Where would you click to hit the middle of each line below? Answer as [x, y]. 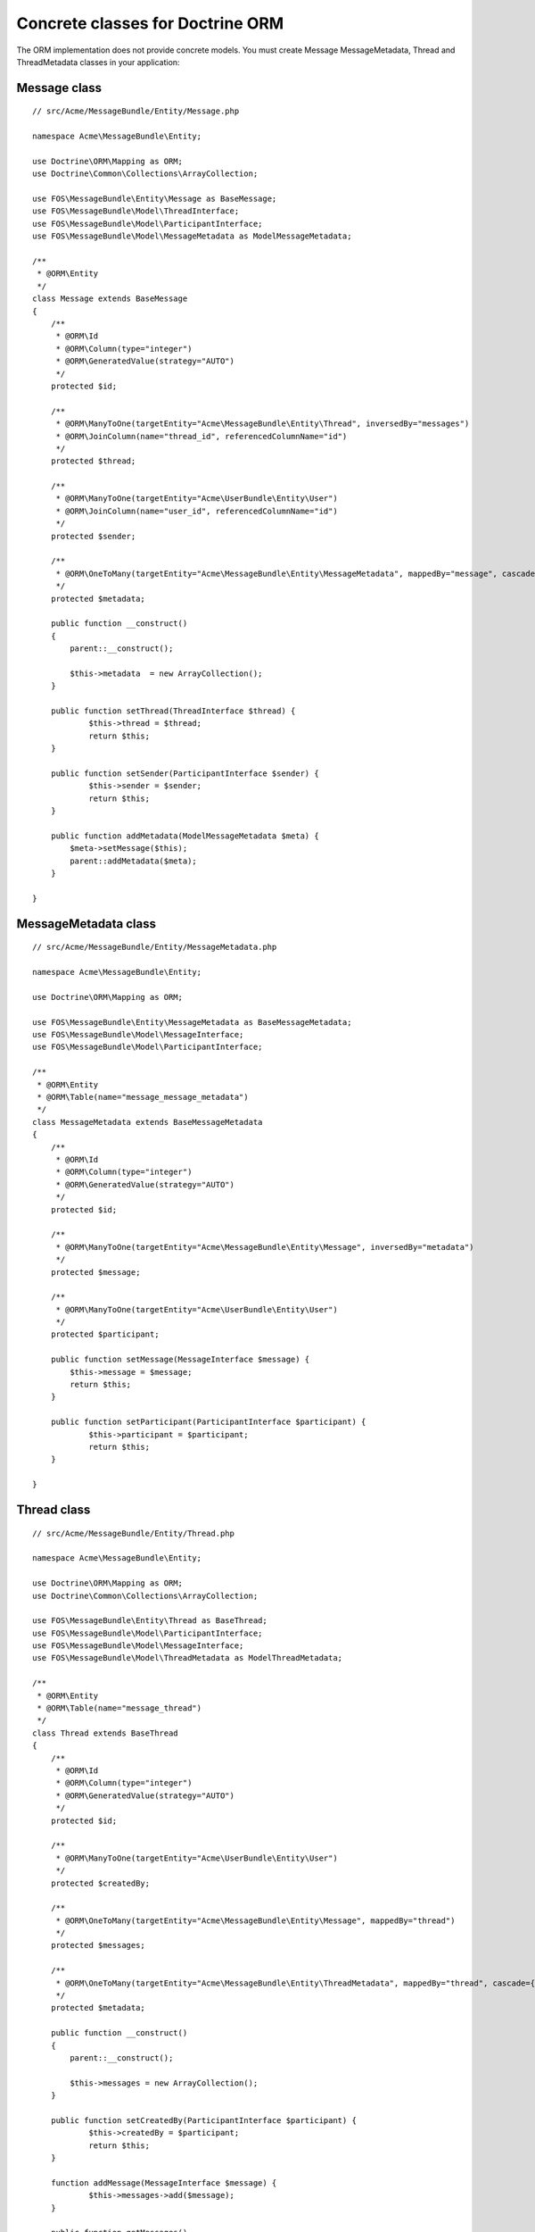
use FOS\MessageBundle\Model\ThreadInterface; [136, 211]
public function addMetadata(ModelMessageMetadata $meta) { [185, 836]
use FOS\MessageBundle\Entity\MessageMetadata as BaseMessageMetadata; [192, 1022]
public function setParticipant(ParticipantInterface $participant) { [208, 1422]
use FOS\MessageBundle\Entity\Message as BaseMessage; [155, 199]
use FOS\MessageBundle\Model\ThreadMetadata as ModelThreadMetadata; [188, 1658]
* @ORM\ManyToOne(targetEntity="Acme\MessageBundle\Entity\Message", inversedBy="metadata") [265, 1247]
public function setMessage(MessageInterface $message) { [180, 1360]
